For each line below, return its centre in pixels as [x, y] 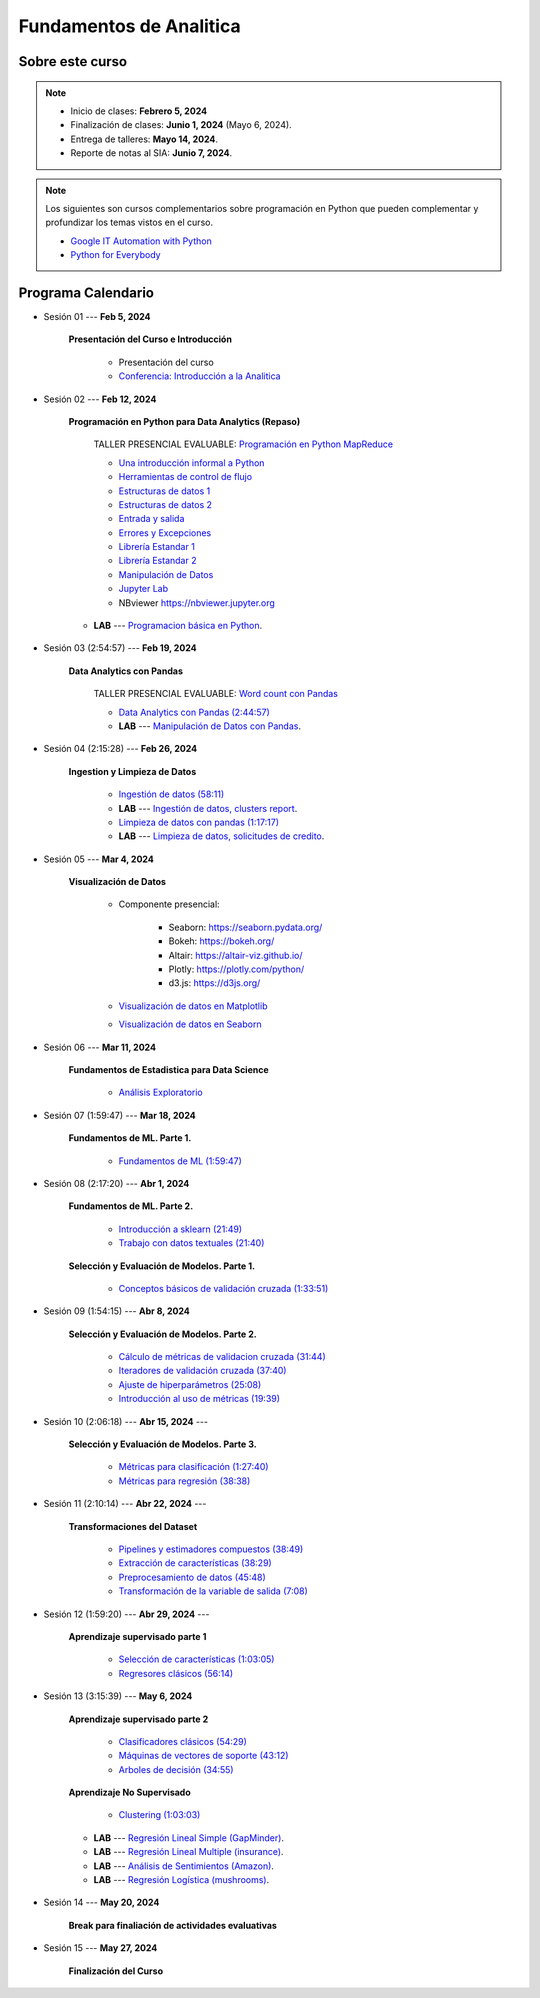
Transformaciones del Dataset [133, 1526]
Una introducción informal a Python [191, 462]
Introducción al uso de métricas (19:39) [199, 1399]
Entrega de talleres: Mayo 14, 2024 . [144, 139]
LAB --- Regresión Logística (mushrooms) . [181, 1880]
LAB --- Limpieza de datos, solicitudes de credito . [221, 836]
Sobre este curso [73, 61]
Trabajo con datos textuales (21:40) [191, 1243]
